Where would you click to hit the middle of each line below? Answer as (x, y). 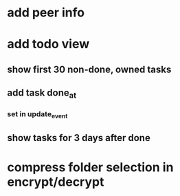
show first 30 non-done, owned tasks (89, 69)
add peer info (46, 13)
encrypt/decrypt (56, 182)
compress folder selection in (90, 167)
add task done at (42, 94)
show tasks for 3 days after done (79, 138)
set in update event (37, 115)
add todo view (48, 44)
